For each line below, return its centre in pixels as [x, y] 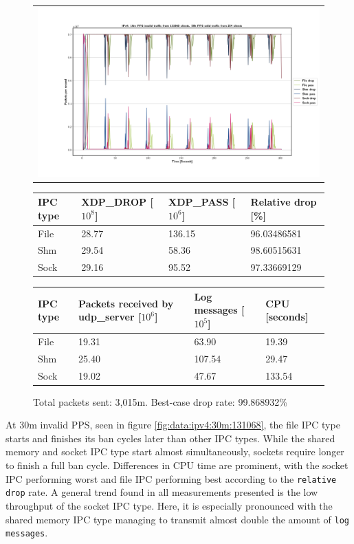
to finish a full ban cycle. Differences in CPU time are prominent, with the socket [177, 465]
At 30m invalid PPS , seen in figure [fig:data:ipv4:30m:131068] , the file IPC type [173, 425]
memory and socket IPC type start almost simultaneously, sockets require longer [175, 451]
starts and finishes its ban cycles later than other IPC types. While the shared [170, 438]
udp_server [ [110, 317]
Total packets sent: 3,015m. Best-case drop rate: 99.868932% [160, 401]
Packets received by [126, 303]
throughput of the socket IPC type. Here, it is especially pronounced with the [169, 505]
